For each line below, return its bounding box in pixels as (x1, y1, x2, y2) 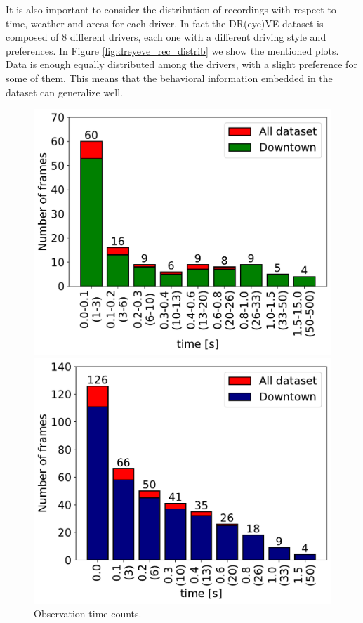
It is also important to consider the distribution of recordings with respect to (6, 2, 336, 16)
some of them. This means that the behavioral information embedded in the (6, 70, 333, 85)
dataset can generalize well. (6, 84, 123, 99)
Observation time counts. (34, 606, 142, 621)
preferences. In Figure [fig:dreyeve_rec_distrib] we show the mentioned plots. (6, 43, 339, 58)
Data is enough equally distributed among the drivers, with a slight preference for (6, 57, 357, 72)
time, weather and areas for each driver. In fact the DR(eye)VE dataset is (6, 15, 324, 30)
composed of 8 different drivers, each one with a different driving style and (6, 29, 326, 44)
